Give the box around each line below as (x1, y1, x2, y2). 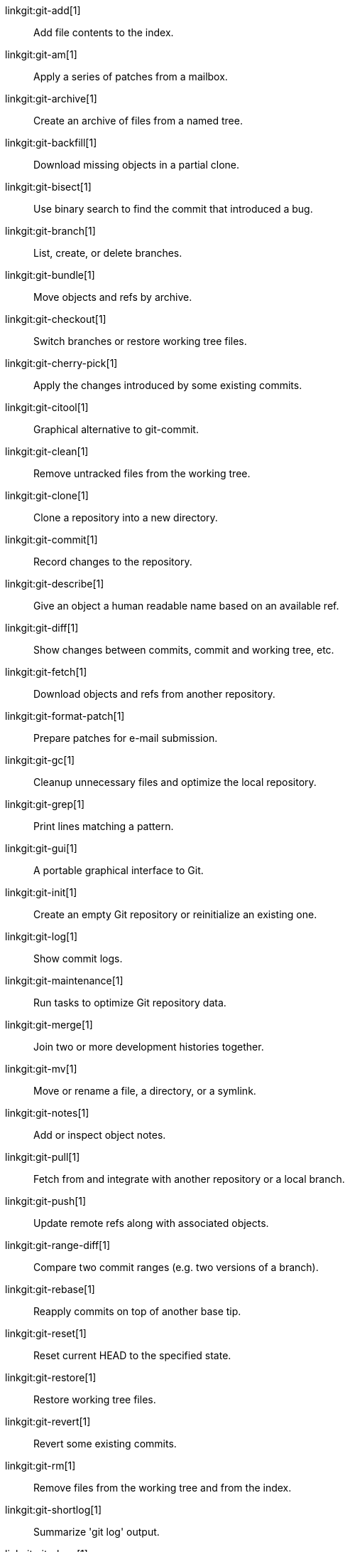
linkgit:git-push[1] (5, 1195, 87, 1207)
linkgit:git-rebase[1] (5, 1283, 95, 1295)
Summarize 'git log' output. (33, 1526, 160, 1538)
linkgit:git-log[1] (5, 930, 78, 942)
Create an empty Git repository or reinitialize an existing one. (33, 908, 317, 920)
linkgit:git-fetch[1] (5, 666, 87, 678)
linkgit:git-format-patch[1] (5, 710, 125, 722)
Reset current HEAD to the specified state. (33, 1349, 231, 1361)
